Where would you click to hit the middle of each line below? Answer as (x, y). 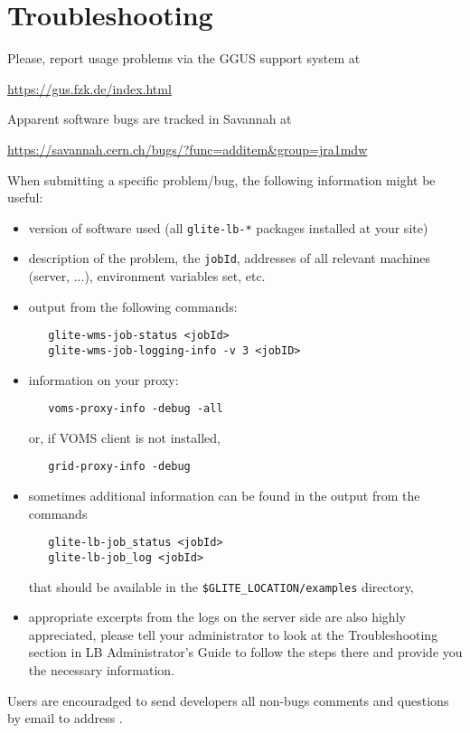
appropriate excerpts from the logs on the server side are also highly (217, 617)
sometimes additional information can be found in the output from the (224, 495)
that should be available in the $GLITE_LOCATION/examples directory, (221, 586)
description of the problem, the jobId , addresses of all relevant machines (230, 258)
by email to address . (65, 718)
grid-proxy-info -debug (119, 467)
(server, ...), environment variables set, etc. (147, 276)
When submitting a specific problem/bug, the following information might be (221, 179)
